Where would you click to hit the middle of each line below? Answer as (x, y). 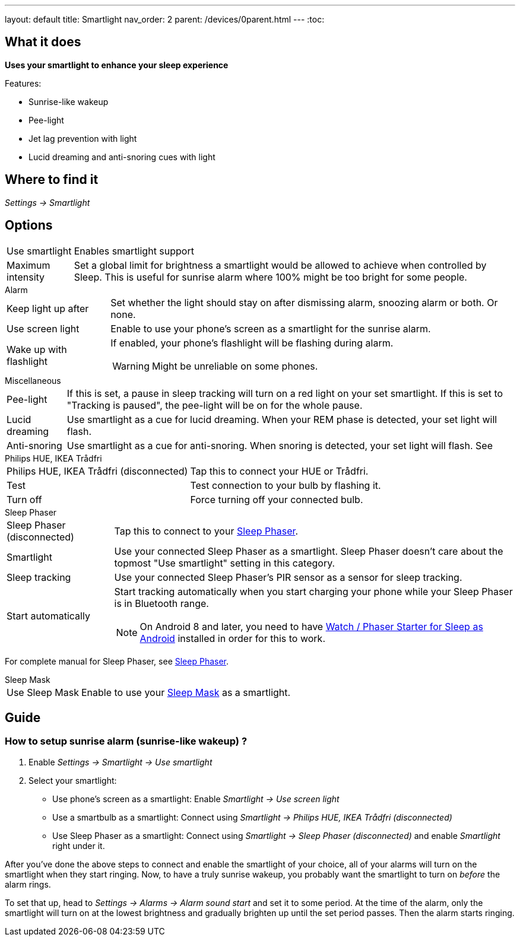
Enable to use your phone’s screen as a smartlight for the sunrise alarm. (271, 328)
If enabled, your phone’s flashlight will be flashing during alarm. (252, 343)
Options (29, 225)
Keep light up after (48, 308)
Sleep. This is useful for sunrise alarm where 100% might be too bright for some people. (270, 277)
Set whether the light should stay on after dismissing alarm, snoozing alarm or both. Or (304, 302)
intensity (26, 277)
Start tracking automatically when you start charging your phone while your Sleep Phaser (313, 591)
